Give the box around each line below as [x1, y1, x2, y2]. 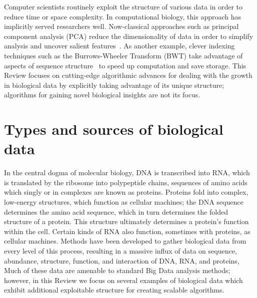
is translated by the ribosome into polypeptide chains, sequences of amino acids [4, 177, 247, 187]
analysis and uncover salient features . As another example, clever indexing [4, 40, 235, 51]
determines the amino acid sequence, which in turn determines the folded [4, 206, 228, 217]
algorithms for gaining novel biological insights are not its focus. [4, 89, 200, 100]
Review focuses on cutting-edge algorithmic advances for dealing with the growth [4, 70, 252, 80]
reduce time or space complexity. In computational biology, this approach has [4, 11, 241, 21]
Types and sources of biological [4, 119, 223, 139]
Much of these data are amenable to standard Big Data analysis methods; [4, 265, 230, 276]
